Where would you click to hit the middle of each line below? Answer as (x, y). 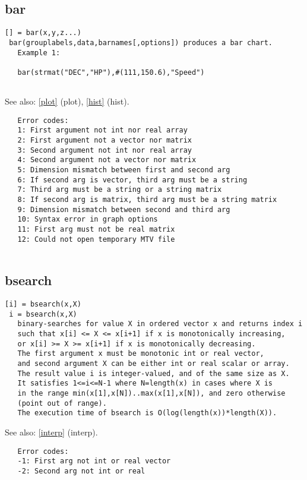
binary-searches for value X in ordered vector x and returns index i (160, 324)
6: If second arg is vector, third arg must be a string (132, 180)
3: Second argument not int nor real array (105, 150)
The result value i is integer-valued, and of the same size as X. (153, 373)
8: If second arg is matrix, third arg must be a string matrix (147, 199)
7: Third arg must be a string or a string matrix (120, 190)
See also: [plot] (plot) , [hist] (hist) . (67, 101)
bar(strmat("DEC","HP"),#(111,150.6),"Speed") (111, 72)
